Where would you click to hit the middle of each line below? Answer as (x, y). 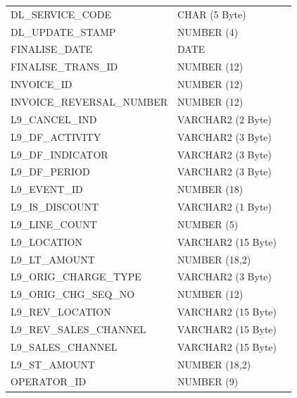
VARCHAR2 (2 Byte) (225, 119)
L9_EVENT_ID (47, 189)
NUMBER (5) (208, 224)
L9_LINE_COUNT (54, 224)
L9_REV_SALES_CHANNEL (78, 329)
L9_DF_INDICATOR (59, 154)
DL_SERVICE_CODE (61, 14)
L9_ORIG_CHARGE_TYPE (76, 276)
